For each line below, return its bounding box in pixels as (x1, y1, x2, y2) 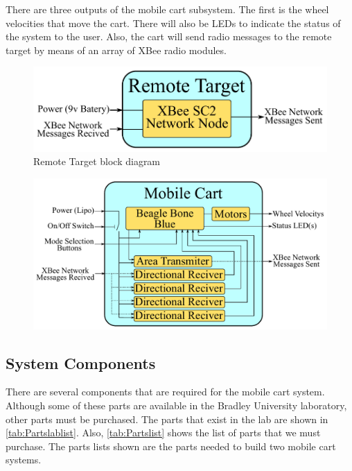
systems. (6, 452, 42, 467)
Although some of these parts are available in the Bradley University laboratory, (6, 397, 347, 412)
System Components (6, 352, 156, 373)
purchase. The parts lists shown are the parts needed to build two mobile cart (6, 438, 336, 453)
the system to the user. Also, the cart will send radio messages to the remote (6, 29, 332, 44)
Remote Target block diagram (33, 154, 161, 169)
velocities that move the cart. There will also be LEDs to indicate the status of (6, 15, 341, 30)
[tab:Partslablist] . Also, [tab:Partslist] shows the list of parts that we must (6, 425, 321, 440)
